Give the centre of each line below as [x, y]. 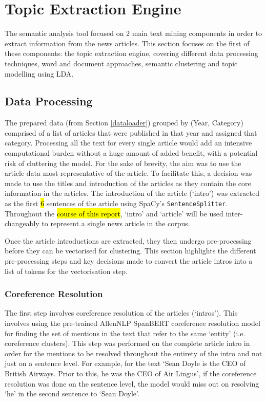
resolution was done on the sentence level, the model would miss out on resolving [132, 383]
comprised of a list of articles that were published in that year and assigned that [131, 132]
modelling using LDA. [39, 73]
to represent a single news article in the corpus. [116, 223]
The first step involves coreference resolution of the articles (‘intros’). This [121, 313]
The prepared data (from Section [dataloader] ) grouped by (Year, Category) [124, 123]
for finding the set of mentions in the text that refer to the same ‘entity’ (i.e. [125, 333]
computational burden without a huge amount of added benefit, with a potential [131, 153]
